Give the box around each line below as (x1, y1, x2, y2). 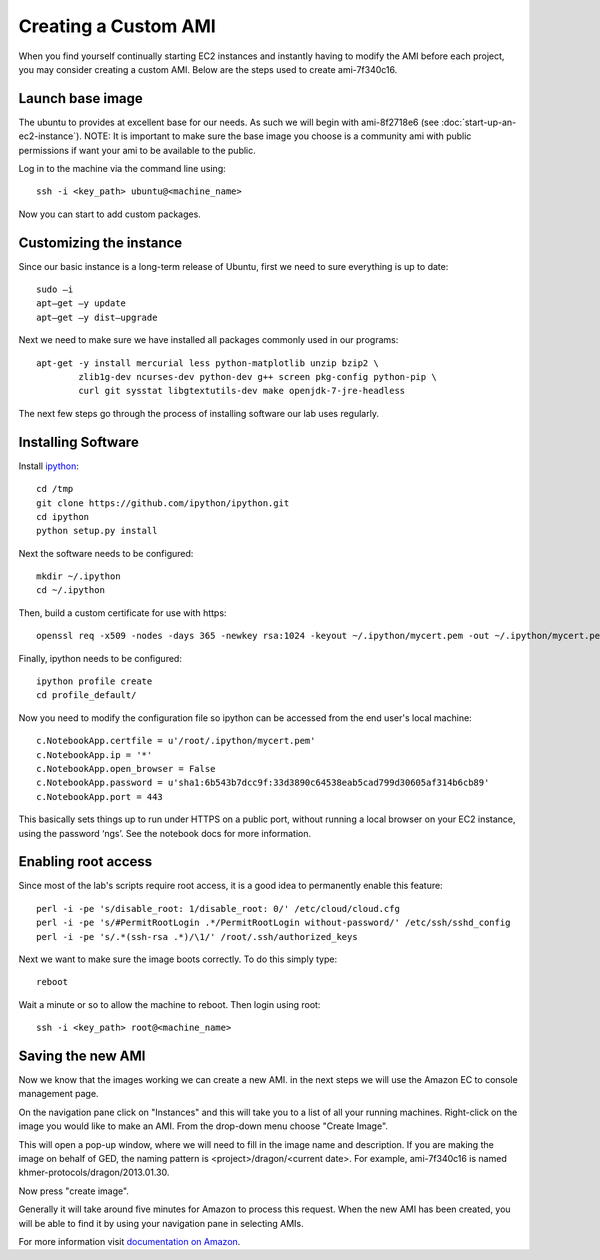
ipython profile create (36, 676, 153, 687)
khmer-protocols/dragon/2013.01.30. (18, 1166, 170, 1179)
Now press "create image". (18, 1185, 130, 1197)
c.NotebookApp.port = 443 (36, 791, 164, 802)
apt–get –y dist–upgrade (36, 311, 158, 323)
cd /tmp (36, 483, 74, 495)
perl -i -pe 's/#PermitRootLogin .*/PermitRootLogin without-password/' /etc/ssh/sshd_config (36, 917, 511, 929)
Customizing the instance (18, 234, 183, 251)
